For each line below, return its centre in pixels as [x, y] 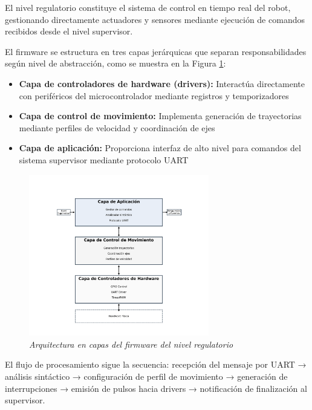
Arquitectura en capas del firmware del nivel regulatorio [131, 344]
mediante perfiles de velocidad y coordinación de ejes [117, 127]
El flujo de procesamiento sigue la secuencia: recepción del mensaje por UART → [156, 364]
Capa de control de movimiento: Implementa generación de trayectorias [160, 116]
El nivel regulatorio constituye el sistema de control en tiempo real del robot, [148, 7]
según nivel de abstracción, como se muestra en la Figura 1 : [115, 63]
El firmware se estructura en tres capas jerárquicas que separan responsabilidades [156, 51]
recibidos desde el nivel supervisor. [69, 31]
